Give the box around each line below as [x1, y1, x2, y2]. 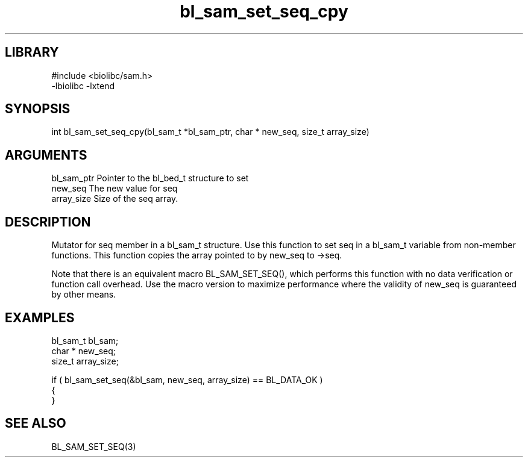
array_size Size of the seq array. [51, 193, 178, 204]
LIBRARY [5, 45, 59, 60]
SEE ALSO [5, 416, 66, 431]
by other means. [51, 289, 116, 300]
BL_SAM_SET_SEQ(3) [51, 441, 136, 452]
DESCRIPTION [5, 214, 91, 229]
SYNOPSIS [5, 101, 71, 117]
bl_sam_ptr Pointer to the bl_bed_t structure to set [51, 173, 249, 184]
